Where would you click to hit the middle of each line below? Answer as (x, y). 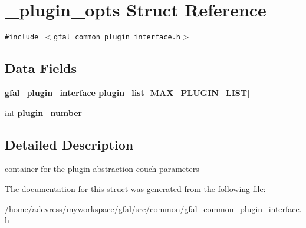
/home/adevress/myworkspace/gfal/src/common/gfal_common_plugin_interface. (153, 208)
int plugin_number (44, 112)
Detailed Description (69, 144)
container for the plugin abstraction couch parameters (102, 169)
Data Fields (41, 68)
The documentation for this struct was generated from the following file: (135, 188)
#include (22, 37)
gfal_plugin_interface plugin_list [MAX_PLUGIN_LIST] (127, 92)
